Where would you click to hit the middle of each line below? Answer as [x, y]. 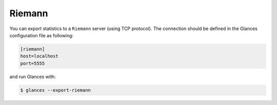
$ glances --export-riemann [55, 90]
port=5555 [33, 63]
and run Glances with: [33, 76]
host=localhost [39, 56]
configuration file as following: [42, 35]
